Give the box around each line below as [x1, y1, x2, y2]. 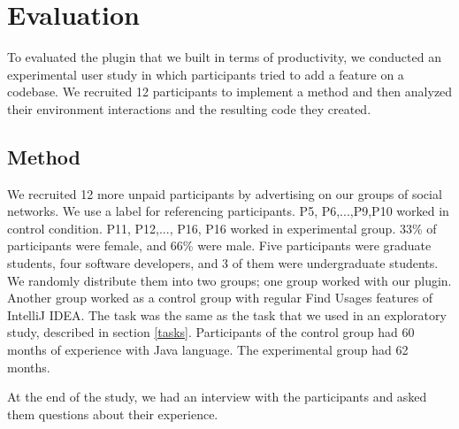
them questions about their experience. [7, 404, 218, 423]
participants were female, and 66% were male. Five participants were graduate [7, 236, 432, 255]
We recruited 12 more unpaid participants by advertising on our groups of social [7, 184, 442, 203]
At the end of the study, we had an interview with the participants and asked [7, 387, 427, 406]
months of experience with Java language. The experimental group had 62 [7, 341, 409, 359]
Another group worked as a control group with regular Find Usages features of [7, 288, 433, 307]
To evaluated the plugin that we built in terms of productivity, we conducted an [7, 48, 441, 66]
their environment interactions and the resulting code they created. [7, 99, 371, 118]
